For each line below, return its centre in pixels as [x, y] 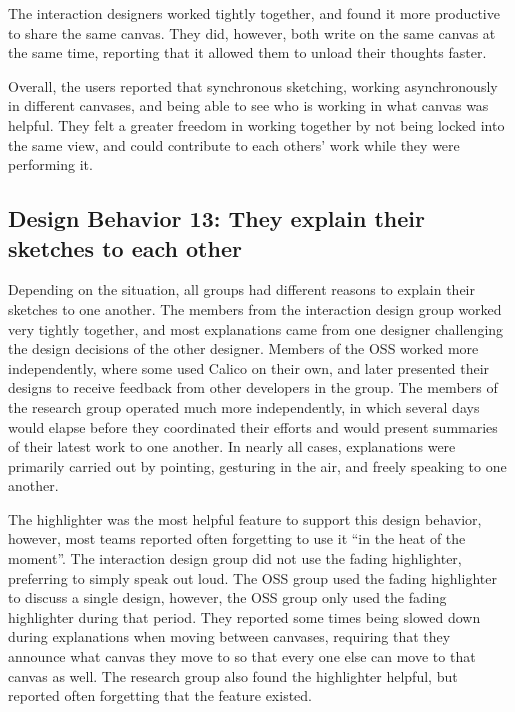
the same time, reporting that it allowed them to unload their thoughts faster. [247, 52]
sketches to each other [125, 247]
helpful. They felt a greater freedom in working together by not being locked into [256, 124]
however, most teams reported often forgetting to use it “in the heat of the [237, 538]
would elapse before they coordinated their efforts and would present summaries [253, 426]
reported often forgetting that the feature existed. [160, 695]
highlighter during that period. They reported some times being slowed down [244, 616]
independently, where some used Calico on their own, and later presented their [249, 367]
